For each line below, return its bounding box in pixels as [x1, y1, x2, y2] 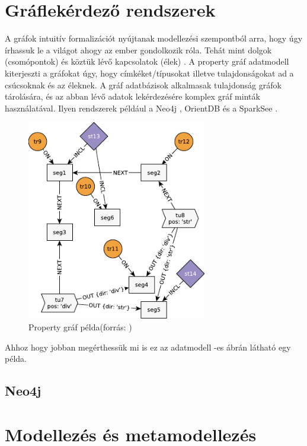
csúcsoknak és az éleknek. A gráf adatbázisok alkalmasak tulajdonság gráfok [5, 78, 282, 91]
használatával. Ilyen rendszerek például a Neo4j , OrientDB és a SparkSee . [5, 101, 278, 114]
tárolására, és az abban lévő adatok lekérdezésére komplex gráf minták [5, 90, 260, 103]
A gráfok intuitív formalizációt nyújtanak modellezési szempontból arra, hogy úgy [5, 32, 303, 44]
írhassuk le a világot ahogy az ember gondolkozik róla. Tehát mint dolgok [5, 43, 272, 56]
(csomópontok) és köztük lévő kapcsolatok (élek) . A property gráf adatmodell [5, 55, 289, 68]
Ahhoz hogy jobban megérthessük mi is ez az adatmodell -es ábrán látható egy [5, 340, 291, 353]
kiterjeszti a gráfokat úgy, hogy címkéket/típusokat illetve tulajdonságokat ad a [5, 66, 294, 79]
